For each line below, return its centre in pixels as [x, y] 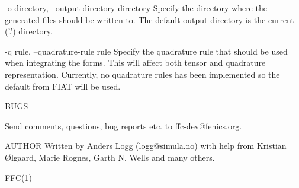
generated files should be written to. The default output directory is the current [149, 19]
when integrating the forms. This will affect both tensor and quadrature [135, 63]
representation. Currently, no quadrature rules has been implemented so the [142, 74]
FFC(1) [18, 177]
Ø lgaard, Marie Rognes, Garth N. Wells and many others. [110, 157]
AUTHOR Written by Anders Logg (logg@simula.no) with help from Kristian [146, 146]
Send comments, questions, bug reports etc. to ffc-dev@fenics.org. [123, 125]
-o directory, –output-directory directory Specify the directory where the [136, 8]
